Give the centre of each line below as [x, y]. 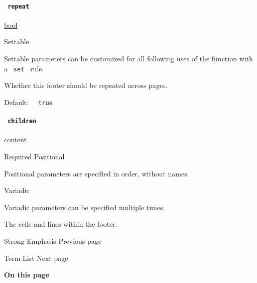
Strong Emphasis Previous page [53, 241]
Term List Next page [36, 258]
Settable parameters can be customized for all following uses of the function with [128, 59]
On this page [27, 275]
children [22, 121]
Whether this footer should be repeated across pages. [86, 85]
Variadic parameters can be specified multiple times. [85, 207]
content [16, 139]
